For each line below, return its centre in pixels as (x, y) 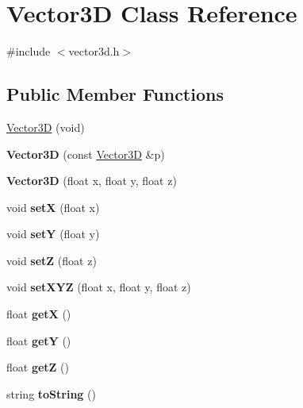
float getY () (39, 340)
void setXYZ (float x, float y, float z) (99, 287)
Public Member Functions (115, 94)
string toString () (51, 393)
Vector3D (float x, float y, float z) (92, 181)
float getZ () (38, 367)
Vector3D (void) (46, 127)
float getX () (39, 314)
